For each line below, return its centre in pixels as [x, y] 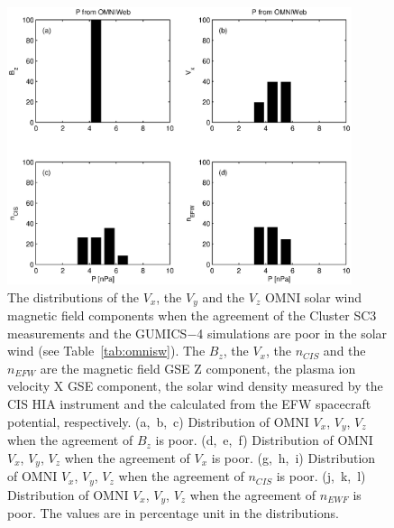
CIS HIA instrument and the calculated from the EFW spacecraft [189, 404]
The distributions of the [73, 296]
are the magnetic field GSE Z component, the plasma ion [198, 368]
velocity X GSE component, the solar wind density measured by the [195, 386]
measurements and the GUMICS [97, 333]
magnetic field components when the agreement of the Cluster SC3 [192, 315]
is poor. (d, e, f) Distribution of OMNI [264, 440]
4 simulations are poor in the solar [292, 333]
